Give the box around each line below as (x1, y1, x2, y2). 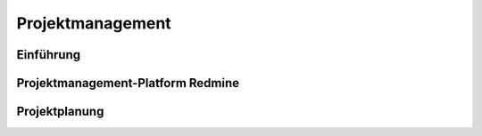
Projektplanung (16, 104, 104, 119)
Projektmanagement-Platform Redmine (16, 76, 240, 91)
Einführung (16, 47, 80, 62)
